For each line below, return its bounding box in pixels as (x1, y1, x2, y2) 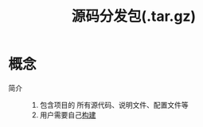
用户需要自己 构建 (39, 109, 96, 120)
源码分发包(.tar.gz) (71, 7, 197, 26)
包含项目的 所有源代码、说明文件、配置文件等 (39, 100, 189, 109)
